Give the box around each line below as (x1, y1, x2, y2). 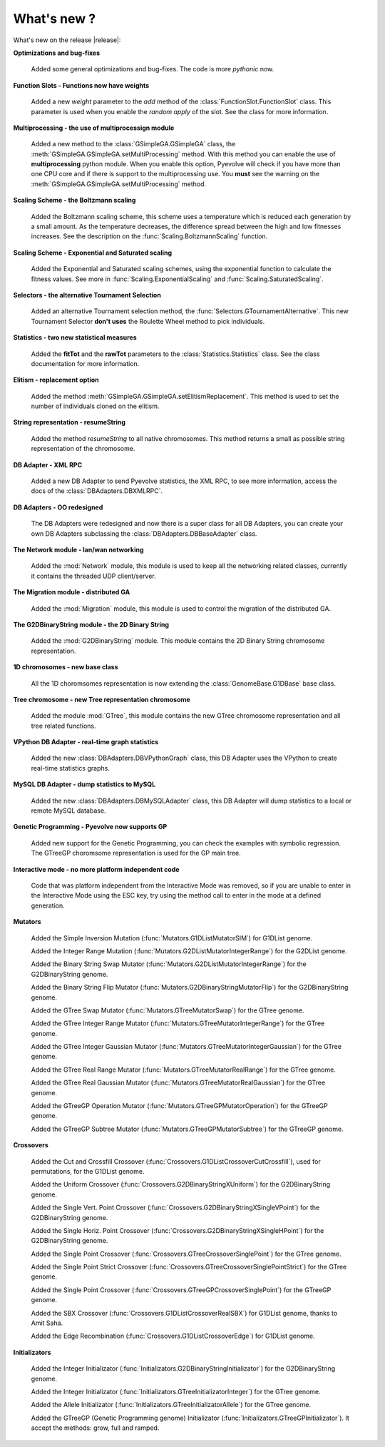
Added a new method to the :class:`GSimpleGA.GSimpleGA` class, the (31, 140, 236, 148)
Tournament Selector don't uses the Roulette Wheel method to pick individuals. (31, 317, 265, 325)
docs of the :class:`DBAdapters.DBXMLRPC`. (31, 487, 163, 495)
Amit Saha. (31, 1319, 63, 1327)
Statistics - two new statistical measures (13, 333, 137, 342)
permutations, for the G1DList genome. (31, 1167, 145, 1175)
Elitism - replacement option (13, 375, 99, 385)
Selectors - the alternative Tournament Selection (13, 290, 162, 299)
